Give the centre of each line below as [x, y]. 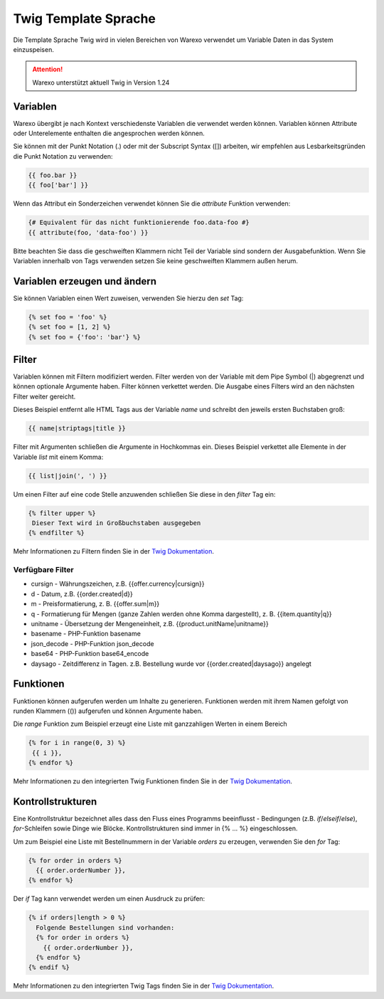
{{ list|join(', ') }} [68, 476]
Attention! [48, 69]
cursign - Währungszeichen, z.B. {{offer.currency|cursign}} [118, 584]
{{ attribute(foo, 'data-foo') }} [88, 232]
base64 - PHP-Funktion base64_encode [90, 654]
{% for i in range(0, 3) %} [77, 743]
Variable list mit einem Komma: [58, 457]
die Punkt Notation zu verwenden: [63, 156]
